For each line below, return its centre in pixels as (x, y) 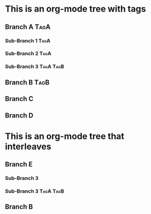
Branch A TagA (28, 27)
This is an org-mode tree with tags (75, 9)
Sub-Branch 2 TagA (28, 53)
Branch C (19, 99)
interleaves (28, 146)
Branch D (19, 115)
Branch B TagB (27, 82)
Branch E (19, 164)
